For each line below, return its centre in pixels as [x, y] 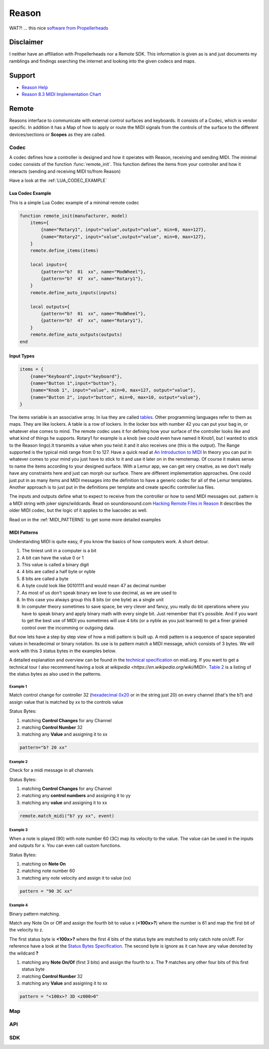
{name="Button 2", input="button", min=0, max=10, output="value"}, [116, 397]
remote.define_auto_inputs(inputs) [73, 293]
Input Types [22, 356]
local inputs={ [49, 265]
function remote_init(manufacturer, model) [74, 216]
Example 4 [19, 905]
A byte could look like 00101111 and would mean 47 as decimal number [94, 586]
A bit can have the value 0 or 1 [53, 558]
